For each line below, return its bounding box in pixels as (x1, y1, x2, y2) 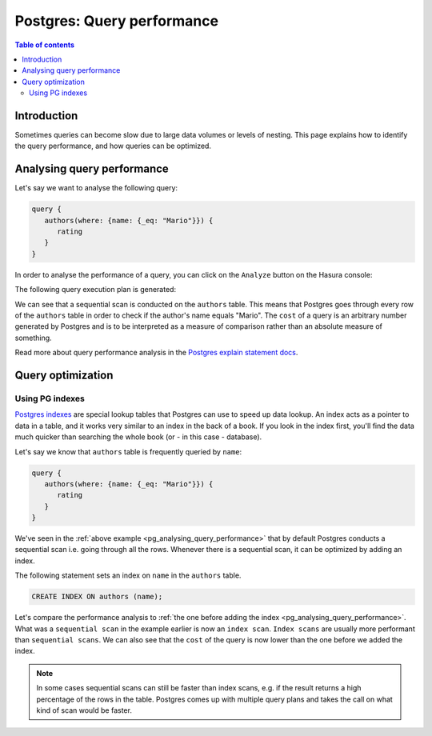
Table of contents (14, 40, 75, 50)
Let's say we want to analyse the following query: (14, 183, 178, 193)
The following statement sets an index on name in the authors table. (14, 570, 242, 580)
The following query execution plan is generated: (14, 285, 176, 294)
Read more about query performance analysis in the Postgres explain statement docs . (14, 348, 298, 358)
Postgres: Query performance (14, 12, 219, 30)
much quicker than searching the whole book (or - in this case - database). (14, 432, 262, 442)
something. (14, 333, 52, 342)
